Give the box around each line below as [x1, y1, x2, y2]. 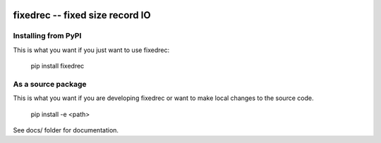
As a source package [13, 79, 87, 89]
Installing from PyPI [13, 31, 82, 41]
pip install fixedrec [30, 62, 85, 70]
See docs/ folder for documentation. [13, 126, 119, 135]
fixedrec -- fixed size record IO [13, 9, 151, 21]
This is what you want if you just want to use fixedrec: [13, 46, 169, 54]
